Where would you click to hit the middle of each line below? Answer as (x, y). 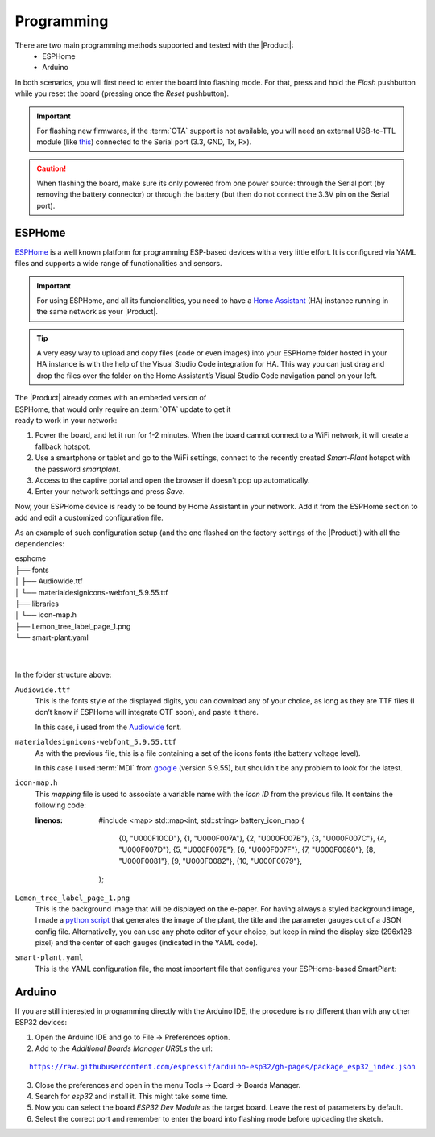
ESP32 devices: (41, 1023)
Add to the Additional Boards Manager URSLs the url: (124, 1048)
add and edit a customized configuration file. (89, 518)
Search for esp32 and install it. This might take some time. (132, 1097)
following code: (60, 805)
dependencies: (39, 543)
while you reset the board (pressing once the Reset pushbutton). (122, 93)
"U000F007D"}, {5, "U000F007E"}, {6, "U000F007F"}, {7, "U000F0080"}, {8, (247, 849)
